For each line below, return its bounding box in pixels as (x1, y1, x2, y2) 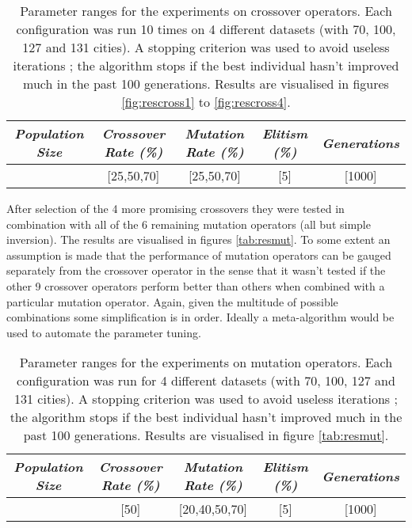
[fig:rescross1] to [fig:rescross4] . (121, 93, 291, 111)
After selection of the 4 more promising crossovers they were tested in (6, 200, 345, 216)
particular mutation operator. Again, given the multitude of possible (6, 293, 338, 310)
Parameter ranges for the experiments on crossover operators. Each (20, 2, 392, 20)
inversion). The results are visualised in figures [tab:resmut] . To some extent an (6, 231, 391, 248)
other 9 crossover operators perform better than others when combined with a (6, 277, 385, 294)
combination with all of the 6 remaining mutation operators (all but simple (6, 215, 371, 232)
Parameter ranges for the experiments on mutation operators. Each (19, 353, 393, 372)
